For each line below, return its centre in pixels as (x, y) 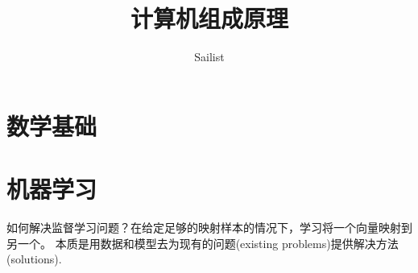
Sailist (209, 57)
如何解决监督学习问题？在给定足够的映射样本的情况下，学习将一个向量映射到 (209, 227)
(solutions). (34, 259)
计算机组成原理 (209, 18)
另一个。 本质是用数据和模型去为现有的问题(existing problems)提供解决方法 (203, 243)
